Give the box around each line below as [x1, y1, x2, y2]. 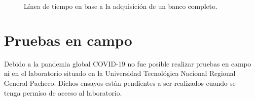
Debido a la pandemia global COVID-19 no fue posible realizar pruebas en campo [4, 58, 251, 68]
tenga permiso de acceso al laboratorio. [4, 87, 122, 98]
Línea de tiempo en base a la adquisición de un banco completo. [24, 1, 218, 11]
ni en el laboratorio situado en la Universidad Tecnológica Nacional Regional [4, 68, 236, 78]
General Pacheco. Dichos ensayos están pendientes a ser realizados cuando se [4, 77, 236, 88]
